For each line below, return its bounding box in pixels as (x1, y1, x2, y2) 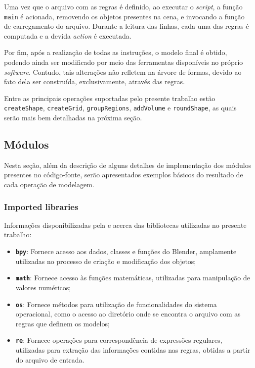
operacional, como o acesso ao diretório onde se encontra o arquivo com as (15, 309, 241, 319)
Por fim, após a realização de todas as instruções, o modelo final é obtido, (4, 47, 227, 57)
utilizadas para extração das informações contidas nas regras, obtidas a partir (15, 345, 251, 355)
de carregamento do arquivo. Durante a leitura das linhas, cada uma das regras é (4, 21, 249, 31)
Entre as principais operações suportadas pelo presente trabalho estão (4, 93, 215, 103)
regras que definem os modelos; (15, 318, 110, 328)
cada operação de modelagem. (4, 179, 94, 190)
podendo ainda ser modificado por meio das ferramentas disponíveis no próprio (4, 57, 243, 67)
